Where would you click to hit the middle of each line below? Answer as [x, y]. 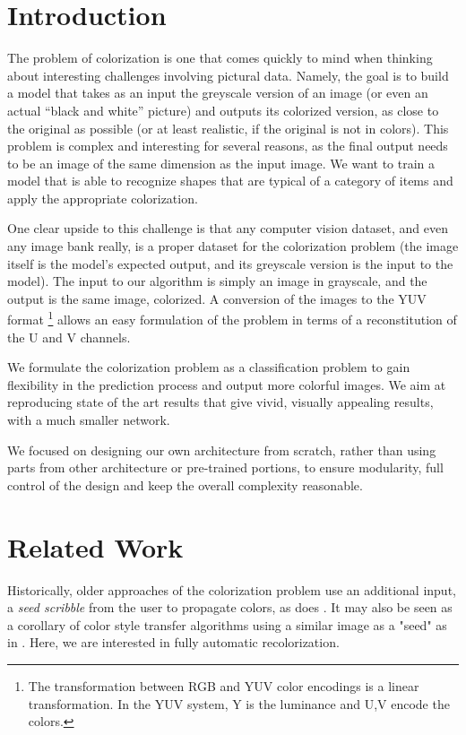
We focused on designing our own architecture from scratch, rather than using [222, 450]
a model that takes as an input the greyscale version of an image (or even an [218, 93]
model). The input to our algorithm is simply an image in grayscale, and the [217, 281]
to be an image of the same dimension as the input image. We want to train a [221, 163]
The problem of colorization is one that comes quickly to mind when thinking [220, 58]
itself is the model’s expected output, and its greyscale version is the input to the [230, 263]
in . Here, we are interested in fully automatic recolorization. [173, 642]
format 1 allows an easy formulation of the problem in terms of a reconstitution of [232, 318]
